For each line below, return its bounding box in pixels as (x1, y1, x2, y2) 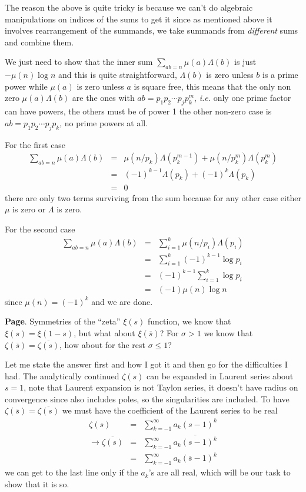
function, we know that (147, 315, 231, 327)
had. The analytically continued (5, 369, 119, 382)
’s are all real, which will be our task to (148, 466, 291, 478)
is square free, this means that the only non (134, 80, 291, 92)
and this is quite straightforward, (58, 68, 177, 81)
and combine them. (5, 35, 74, 48)
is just (234, 55, 257, 68)
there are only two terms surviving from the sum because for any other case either (5, 191, 301, 204)
